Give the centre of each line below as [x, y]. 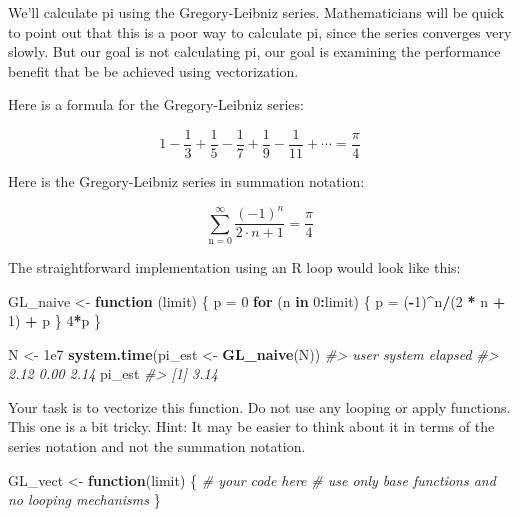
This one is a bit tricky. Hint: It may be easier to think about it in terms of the [251, 426]
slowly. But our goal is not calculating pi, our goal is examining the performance [254, 51]
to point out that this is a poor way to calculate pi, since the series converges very [260, 31]
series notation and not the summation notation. [157, 446]
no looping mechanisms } [84, 499]
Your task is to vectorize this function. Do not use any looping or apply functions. [259, 406]
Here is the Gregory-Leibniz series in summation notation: [186, 181]
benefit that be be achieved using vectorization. [153, 70]
